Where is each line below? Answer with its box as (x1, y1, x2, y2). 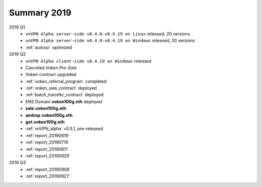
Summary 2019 (9, 7, 72, 18)
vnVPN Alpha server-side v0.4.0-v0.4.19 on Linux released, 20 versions (25, 31, 190, 36)
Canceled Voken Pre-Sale (25, 64, 77, 70)
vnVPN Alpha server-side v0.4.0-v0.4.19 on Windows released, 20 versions (25, 38, 196, 44)
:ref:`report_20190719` (25, 140, 70, 145)
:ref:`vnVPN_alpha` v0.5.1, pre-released (25, 126, 104, 132)
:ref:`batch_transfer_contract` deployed (25, 92, 104, 98)
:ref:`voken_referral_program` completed (25, 78, 107, 84)
